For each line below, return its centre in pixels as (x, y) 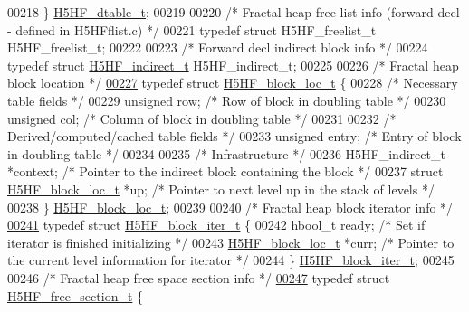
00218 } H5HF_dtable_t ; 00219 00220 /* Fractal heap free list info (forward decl (234, 12)
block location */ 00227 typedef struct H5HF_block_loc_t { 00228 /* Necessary (233, 83)
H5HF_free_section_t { (76, 295)
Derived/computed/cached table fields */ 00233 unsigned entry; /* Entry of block (234, 136)
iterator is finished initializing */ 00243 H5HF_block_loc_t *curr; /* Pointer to (231, 242)
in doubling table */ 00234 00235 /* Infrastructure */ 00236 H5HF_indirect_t (226, 153)
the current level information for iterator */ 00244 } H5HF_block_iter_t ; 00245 (231, 260)
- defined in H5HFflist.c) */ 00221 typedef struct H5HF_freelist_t (192, 29)
